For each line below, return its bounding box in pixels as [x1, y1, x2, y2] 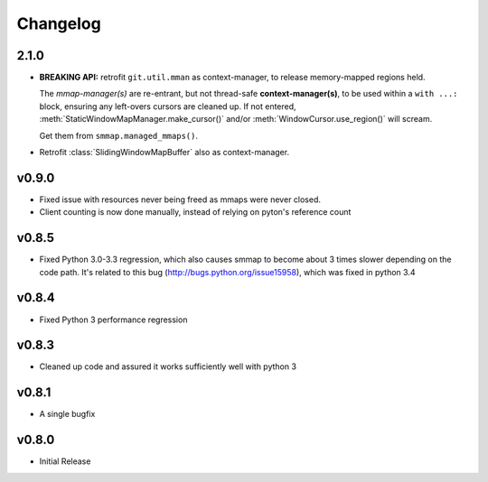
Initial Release [39, 456, 91, 467]
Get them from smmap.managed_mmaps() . [39, 130, 199, 141]
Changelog [16, 14, 101, 33]
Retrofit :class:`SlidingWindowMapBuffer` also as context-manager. [39, 147, 289, 158]
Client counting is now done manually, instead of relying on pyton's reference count [39, 207, 352, 218]
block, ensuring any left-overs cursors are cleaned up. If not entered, [39, 100, 297, 112]
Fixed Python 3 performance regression [39, 314, 188, 325]
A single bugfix [39, 409, 96, 420]
